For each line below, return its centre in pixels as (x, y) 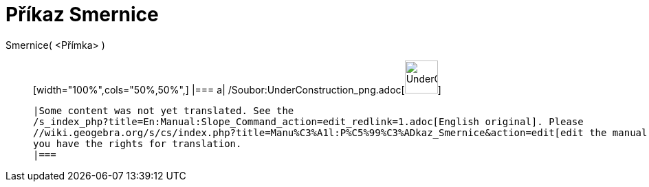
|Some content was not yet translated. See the (164, 110)
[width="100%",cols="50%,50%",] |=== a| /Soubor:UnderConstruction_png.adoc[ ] (237, 89)
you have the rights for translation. (137, 143)
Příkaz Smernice (82, 14)
